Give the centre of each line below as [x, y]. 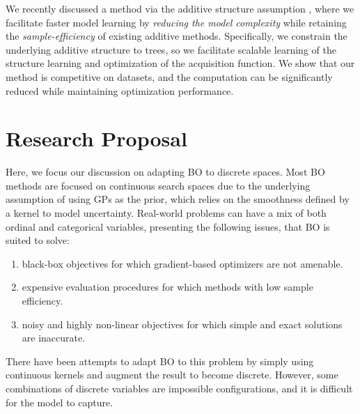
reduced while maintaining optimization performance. [120, 90]
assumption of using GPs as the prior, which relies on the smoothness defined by [178, 199]
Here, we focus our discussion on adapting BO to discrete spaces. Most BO [165, 172]
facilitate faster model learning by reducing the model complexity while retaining [176, 22]
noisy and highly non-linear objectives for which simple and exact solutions [182, 324]
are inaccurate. [54, 338]
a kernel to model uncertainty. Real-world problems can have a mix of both [166, 213]
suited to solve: [38, 240]
